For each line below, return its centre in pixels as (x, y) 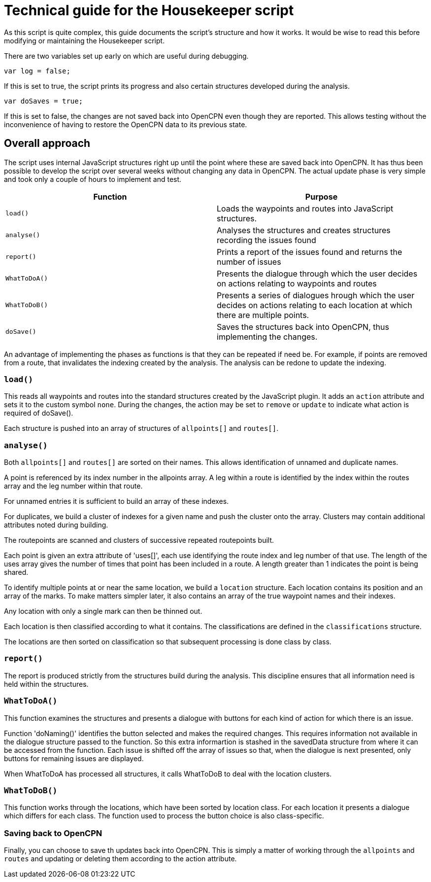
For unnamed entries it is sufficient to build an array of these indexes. (116, 501)
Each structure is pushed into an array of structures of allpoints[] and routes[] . (141, 428)
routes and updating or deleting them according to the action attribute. (120, 859)
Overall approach (47, 143)
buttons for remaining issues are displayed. (74, 758)
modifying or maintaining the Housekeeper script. (84, 40)
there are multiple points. (263, 315)
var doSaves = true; (44, 101)
